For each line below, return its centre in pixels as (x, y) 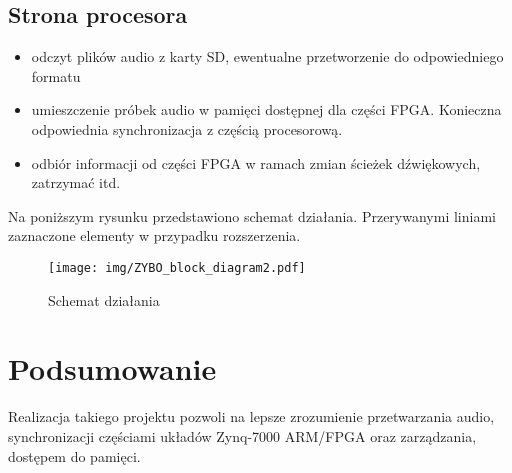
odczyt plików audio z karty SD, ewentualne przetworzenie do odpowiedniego (267, 56)
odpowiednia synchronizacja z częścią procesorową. (187, 128)
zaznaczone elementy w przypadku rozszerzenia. (154, 235)
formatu (56, 75)
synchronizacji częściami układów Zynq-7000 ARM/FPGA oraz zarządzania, (242, 435)
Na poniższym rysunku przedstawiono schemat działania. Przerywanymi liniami (252, 215)
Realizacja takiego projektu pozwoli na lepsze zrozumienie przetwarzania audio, (251, 416)
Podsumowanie (112, 368)
